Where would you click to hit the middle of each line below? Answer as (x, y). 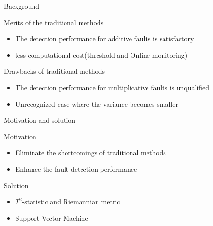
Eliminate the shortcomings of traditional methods (90, 153)
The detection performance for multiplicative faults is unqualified (112, 87)
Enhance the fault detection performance (76, 169)
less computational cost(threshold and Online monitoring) (101, 55)
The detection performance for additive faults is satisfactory (105, 39)
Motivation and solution (40, 120)
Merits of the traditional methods (54, 22)
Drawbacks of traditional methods (55, 71)
